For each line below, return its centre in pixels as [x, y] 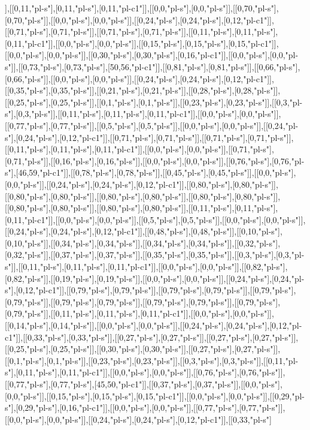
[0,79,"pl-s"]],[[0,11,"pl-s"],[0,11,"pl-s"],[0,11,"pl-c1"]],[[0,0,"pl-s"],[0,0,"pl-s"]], [139, 313]
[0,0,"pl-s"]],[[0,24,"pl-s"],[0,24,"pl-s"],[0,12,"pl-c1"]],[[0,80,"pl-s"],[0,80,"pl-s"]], [142, 184]
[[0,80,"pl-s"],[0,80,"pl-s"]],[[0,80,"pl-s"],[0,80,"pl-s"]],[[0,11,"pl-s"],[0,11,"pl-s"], [142, 208]
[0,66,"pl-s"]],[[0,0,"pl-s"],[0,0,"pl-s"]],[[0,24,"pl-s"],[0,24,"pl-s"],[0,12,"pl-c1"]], [139, 78]
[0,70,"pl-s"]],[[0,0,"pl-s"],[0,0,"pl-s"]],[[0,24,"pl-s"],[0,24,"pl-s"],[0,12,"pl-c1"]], [139, 19]
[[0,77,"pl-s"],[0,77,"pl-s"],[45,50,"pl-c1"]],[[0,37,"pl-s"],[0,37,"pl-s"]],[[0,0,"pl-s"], [144, 384]
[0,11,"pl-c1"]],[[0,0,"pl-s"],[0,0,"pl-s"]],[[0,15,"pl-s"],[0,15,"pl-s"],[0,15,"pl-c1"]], [142, 43]
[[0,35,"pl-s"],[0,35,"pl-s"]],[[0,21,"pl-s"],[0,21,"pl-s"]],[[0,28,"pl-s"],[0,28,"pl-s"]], [143, 90]
